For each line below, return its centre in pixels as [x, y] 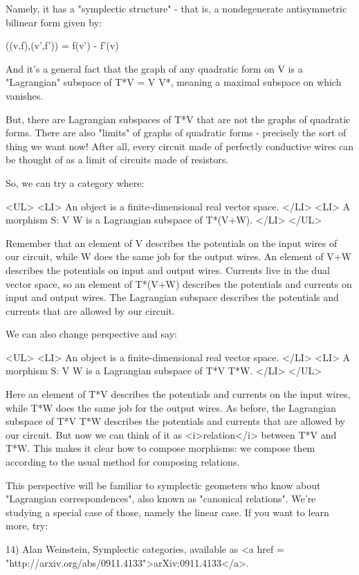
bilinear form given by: [54, 22]
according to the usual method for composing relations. [123, 462]
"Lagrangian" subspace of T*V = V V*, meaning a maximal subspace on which [174, 82]
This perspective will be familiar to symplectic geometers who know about [163, 485]
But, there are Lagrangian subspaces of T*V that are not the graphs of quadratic [178, 119]
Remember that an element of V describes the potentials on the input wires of [172, 243]
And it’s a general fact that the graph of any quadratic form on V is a [154, 68]
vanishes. [25, 95]
